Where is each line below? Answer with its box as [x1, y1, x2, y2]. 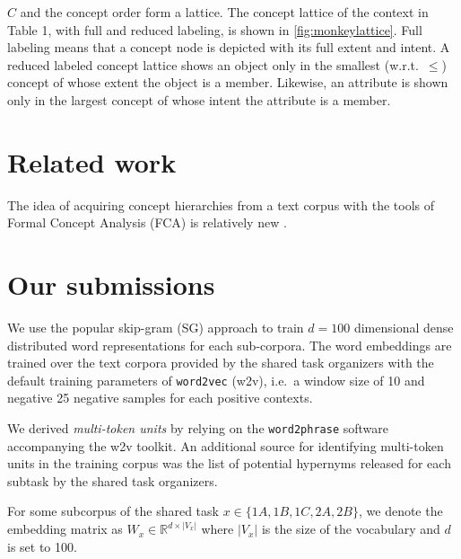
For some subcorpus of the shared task [7, 501, 219, 520]
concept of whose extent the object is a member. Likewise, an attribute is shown [7, 73, 448, 92]
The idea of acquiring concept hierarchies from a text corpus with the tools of [7, 195, 435, 214]
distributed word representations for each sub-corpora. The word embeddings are [7, 335, 452, 354]
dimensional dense [353, 318, 454, 336]
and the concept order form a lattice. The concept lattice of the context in [20, 3, 429, 21]
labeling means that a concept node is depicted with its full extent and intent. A [7, 38, 450, 57]
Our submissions [7, 266, 215, 303]
